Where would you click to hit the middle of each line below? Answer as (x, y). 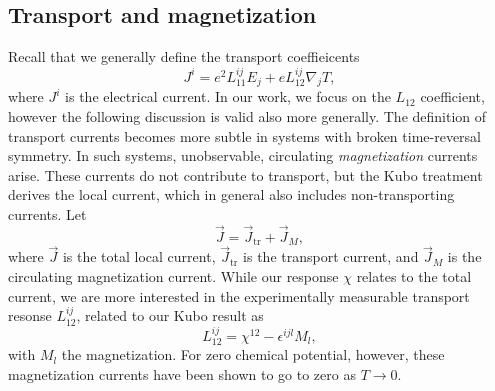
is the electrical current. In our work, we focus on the (228, 96)
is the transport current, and (331, 256)
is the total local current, (139, 256)
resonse (30, 315)
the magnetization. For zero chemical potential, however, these (253, 354)
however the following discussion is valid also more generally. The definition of (247, 116)
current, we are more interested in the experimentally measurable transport (239, 295)
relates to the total (414, 276)
